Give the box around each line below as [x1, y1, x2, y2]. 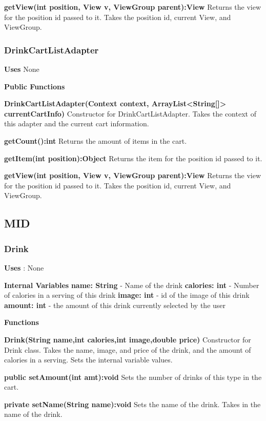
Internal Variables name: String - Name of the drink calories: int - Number [4, 279, 259, 290]
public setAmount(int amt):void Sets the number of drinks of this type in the [4, 371, 262, 382]
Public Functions [4, 81, 65, 91]
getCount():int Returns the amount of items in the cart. [4, 135, 187, 146]
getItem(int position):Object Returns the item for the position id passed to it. [4, 152, 262, 163]
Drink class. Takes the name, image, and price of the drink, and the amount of [4, 344, 251, 355]
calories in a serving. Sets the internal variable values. [4, 354, 173, 365]
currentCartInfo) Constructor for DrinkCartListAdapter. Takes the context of [4, 108, 256, 119]
